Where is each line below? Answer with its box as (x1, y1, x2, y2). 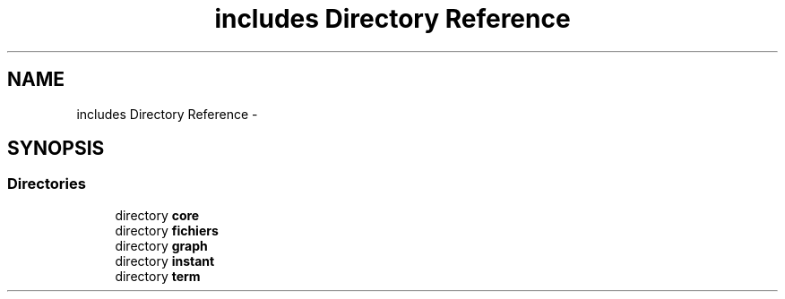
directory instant (115, 252, 215, 269)
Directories (7, 175, 86, 193)
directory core (115, 207, 200, 223)
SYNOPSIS (7, 137, 105, 160)
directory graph (115, 237, 208, 253)
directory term (115, 268, 201, 284)
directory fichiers (115, 222, 219, 238)
